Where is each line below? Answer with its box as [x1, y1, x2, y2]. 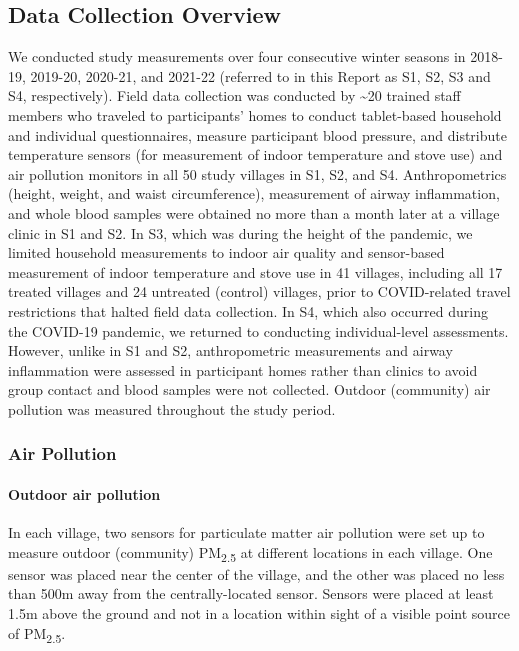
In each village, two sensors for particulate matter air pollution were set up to [8, 522, 485, 543]
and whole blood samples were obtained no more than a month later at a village [8, 202, 500, 223]
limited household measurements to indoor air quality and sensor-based [8, 242, 445, 263]
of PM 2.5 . [8, 622, 66, 646]
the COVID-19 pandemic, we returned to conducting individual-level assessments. [8, 320, 509, 341]
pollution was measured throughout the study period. [8, 398, 336, 419]
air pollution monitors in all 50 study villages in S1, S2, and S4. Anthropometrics [8, 163, 507, 184]
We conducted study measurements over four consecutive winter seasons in [8, 46, 466, 67]
